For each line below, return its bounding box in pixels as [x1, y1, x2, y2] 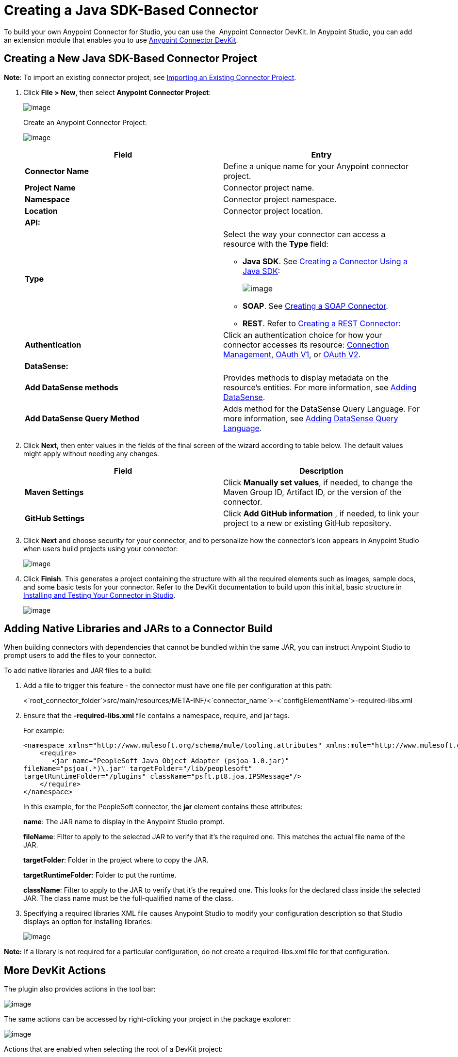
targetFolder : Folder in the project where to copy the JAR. [23, 856, 209, 865]
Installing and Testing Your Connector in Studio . [23, 591, 176, 599]
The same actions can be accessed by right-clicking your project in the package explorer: [4, 1015, 291, 1024]
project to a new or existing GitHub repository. [223, 518, 392, 528]
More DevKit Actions [4, 964, 106, 977]
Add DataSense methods [25, 382, 118, 392]
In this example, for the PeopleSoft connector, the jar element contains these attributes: [23, 802, 303, 811]
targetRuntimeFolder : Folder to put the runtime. [23, 871, 177, 880]
